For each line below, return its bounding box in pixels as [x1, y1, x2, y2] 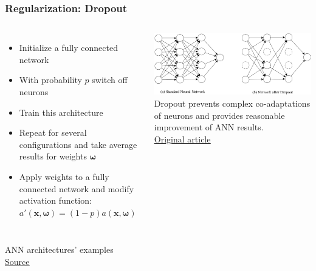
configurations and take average [19, 138, 137, 150]
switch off [92, 73, 128, 86]
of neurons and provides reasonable [154, 109, 285, 121]
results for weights [19, 150, 87, 162]
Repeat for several [19, 126, 87, 139]
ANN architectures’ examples [5, 243, 114, 256]
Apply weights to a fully [19, 170, 109, 182]
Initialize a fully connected [19, 41, 118, 54]
